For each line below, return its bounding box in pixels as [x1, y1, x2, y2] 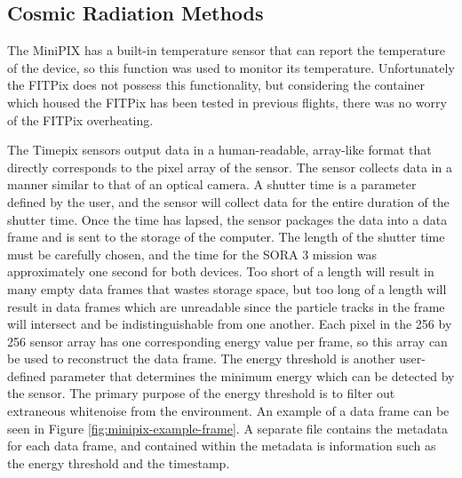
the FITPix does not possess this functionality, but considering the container [7, 76, 426, 94]
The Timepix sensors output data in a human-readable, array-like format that [7, 140, 432, 159]
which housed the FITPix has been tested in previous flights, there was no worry [7, 92, 447, 111]
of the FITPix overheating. [7, 110, 154, 129]
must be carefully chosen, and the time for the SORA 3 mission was [7, 244, 377, 263]
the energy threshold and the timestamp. [7, 453, 230, 472]
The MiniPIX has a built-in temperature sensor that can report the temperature [7, 41, 446, 60]
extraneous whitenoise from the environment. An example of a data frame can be [7, 402, 450, 420]
